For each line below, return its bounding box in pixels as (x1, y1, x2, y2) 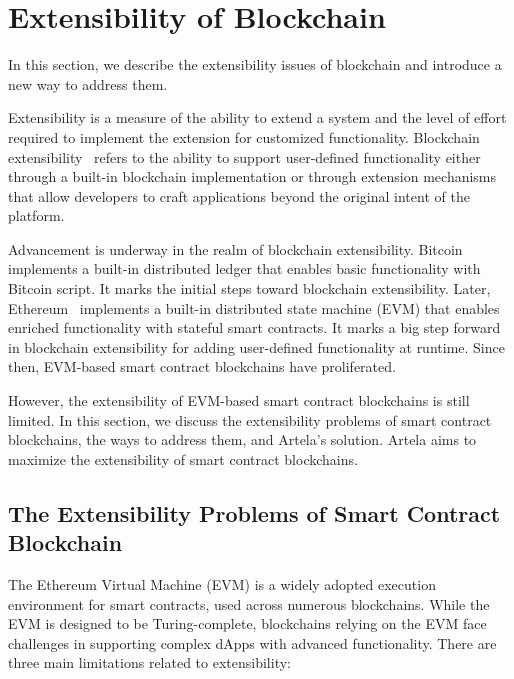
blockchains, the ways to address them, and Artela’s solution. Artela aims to (8, 429, 477, 450)
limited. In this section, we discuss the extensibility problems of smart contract (8, 409, 492, 430)
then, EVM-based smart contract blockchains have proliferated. (8, 356, 396, 377)
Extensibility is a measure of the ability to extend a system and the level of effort (8, 107, 507, 128)
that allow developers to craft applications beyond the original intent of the (8, 185, 470, 206)
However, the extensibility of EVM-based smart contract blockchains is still (8, 390, 470, 411)
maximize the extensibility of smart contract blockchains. (8, 448, 358, 469)
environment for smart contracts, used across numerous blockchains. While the (8, 593, 490, 614)
